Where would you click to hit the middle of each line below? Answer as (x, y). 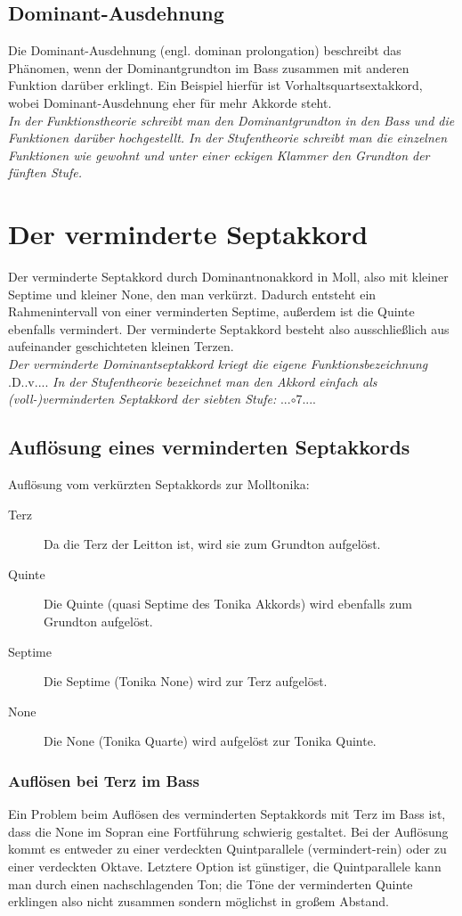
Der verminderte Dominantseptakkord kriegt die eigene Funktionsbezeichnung (218, 364)
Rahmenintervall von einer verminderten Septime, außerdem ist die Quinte (211, 311)
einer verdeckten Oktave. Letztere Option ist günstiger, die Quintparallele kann (225, 866)
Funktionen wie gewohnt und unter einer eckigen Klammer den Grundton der (219, 155)
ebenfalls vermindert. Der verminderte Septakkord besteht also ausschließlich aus (229, 328)
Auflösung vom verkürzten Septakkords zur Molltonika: (159, 484)
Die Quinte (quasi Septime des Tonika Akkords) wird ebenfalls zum (228, 604)
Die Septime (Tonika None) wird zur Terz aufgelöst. (186, 681)
